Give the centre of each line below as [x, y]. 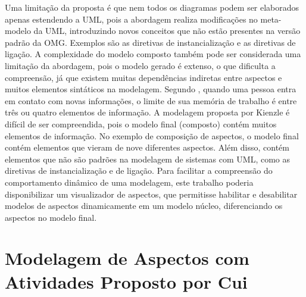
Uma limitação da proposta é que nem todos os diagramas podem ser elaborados [152, 7]
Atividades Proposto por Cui [126, 281]
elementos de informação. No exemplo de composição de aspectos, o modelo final [152, 135]
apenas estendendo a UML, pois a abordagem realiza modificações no [131, 19]
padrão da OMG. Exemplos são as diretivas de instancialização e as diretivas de [150, 42]
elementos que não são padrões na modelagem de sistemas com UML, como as [147, 159]
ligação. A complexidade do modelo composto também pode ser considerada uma [153, 54]
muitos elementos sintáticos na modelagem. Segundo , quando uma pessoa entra [151, 89]
